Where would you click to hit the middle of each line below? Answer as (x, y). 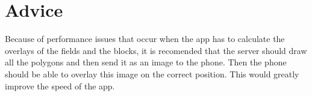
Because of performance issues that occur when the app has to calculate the (145, 39)
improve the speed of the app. (60, 85)
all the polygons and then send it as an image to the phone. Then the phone (146, 62)
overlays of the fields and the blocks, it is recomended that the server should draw (156, 50)
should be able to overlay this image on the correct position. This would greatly (152, 73)
